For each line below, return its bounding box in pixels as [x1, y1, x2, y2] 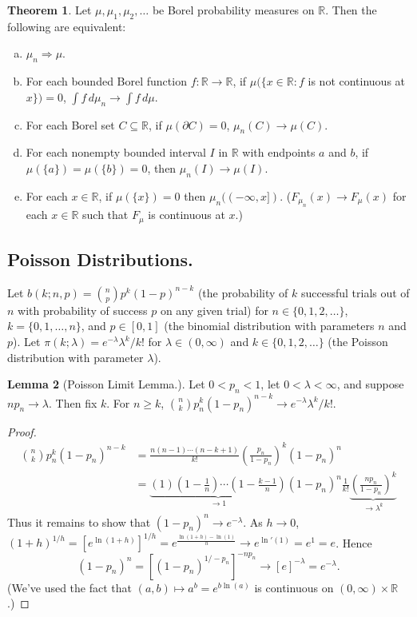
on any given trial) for [160, 301, 268, 318]
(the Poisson [328, 333, 388, 350]
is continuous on [254, 579, 334, 595]
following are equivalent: [7, 18, 126, 34]
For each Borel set [26, 116, 115, 133]
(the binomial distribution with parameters [164, 317, 375, 334]
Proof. [7, 423, 37, 440]
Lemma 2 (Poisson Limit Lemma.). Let [7, 376, 205, 392]
